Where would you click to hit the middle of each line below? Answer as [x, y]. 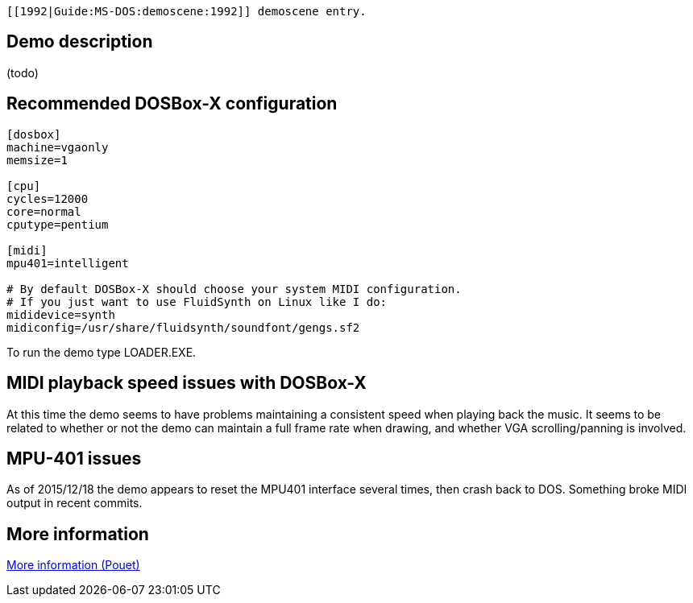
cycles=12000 [48, 198]
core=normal [44, 211]
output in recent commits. [75, 503]
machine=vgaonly [58, 147]
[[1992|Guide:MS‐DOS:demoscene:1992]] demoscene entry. [187, 11]
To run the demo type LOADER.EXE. [102, 352]
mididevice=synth [61, 314]
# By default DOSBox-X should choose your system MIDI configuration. [234, 289]
